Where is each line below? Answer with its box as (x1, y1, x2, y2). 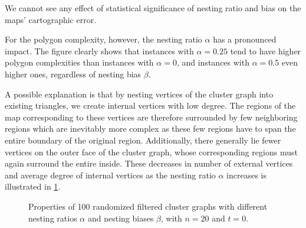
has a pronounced (213, 33, 277, 45)
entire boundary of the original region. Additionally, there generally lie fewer (5, 133, 281, 146)
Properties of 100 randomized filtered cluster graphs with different (28, 200, 268, 212)
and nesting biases (87, 211, 154, 224)
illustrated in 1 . (5, 180, 61, 193)
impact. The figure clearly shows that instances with (5, 44, 194, 57)
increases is (226, 168, 266, 181)
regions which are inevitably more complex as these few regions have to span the (5, 122, 296, 135)
